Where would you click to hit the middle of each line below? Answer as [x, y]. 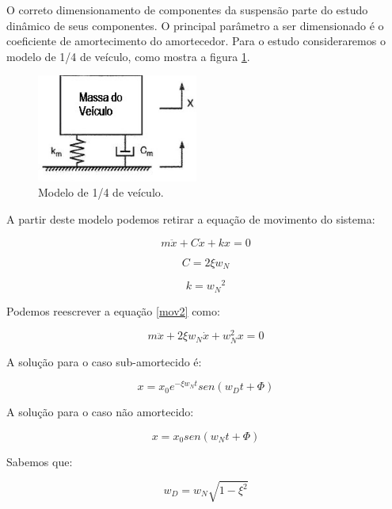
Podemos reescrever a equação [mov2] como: [113, 310]
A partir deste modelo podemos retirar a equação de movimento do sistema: [191, 218]
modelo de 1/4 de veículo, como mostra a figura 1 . [128, 56]
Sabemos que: [40, 461]
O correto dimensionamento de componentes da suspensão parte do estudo [187, 10]
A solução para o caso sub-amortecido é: [104, 361]
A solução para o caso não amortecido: [100, 412]
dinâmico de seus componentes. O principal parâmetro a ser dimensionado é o [195, 25]
